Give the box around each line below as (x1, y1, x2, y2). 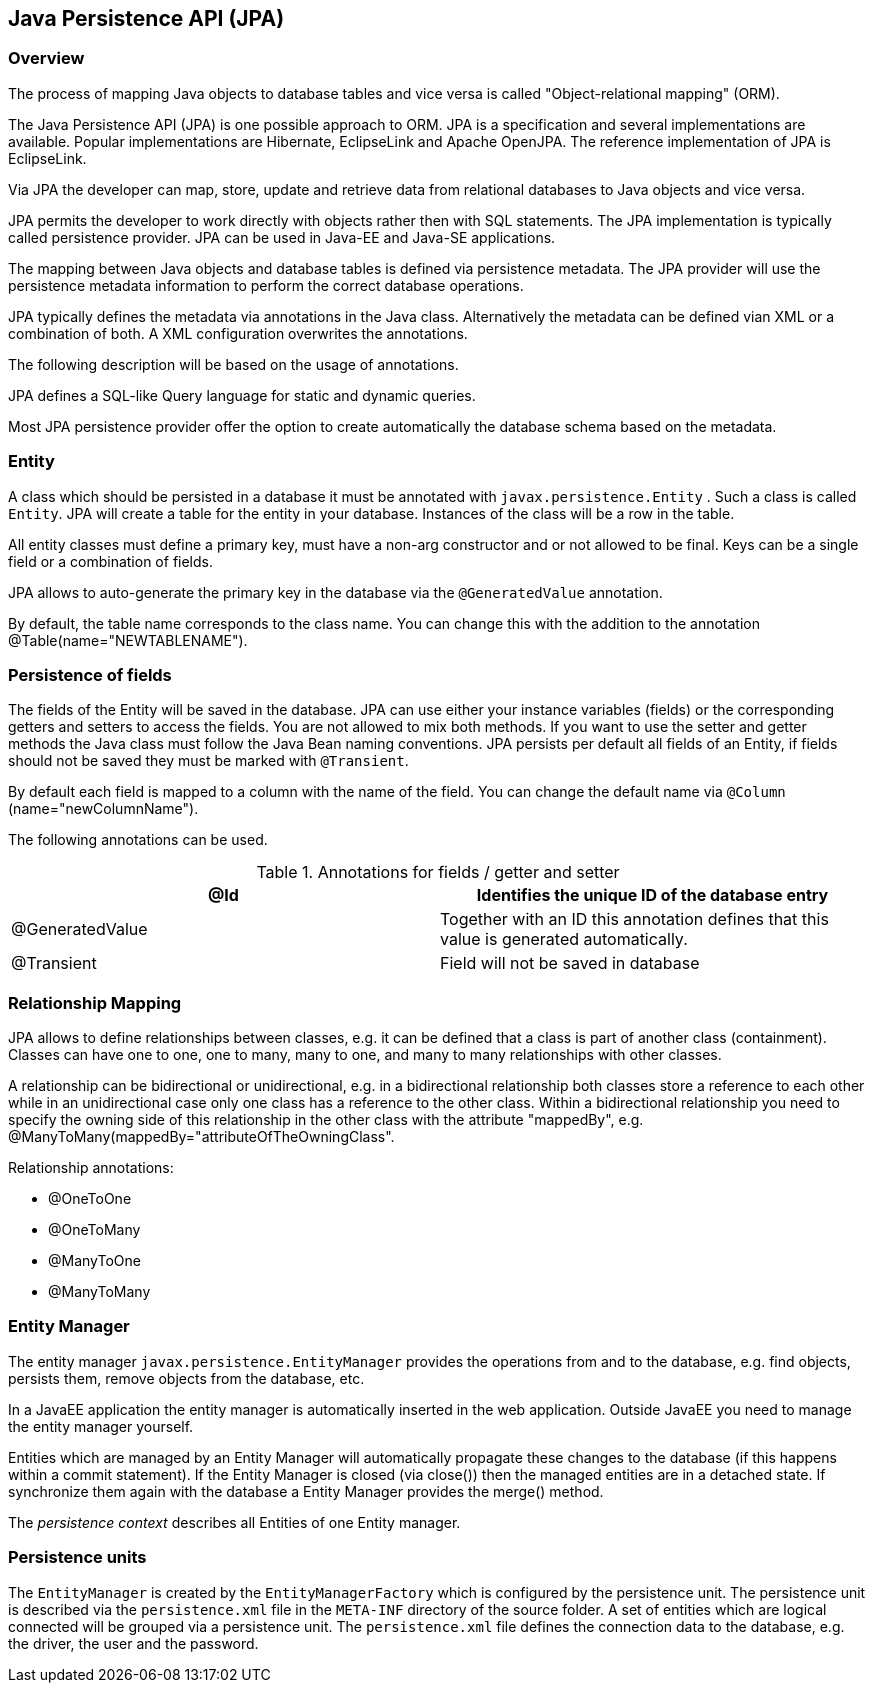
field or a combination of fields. (8, 552, 213, 570)
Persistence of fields (8, 664, 172, 685)
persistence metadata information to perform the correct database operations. (8, 276, 524, 294)
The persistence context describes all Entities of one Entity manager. (8, 1513, 461, 1531)
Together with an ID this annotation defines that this (440, 909, 829, 930)
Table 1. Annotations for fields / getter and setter (256, 862, 620, 883)
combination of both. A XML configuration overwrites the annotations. (8, 324, 468, 342)
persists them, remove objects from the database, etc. (8, 1369, 365, 1387)
